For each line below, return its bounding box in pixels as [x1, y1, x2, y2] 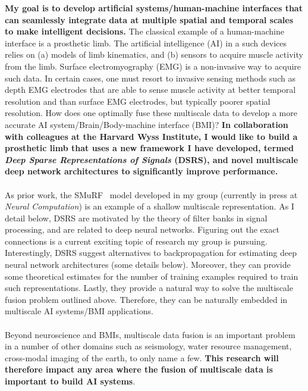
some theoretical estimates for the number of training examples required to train [5, 270, 298, 282]
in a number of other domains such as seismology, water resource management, [5, 340, 292, 352]
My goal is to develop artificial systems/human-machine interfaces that [5, 2, 303, 14]
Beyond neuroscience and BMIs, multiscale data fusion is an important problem [5, 328, 296, 340]
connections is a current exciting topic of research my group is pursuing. [5, 234, 268, 247]
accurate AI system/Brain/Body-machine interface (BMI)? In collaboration [5, 118, 288, 130]
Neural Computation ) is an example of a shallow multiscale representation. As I [5, 200, 294, 212]
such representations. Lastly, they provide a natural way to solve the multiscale [5, 281, 293, 294]
